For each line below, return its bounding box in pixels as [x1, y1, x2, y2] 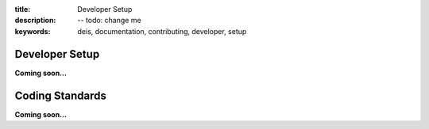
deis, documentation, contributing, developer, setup [77, 26, 247, 36]
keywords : [14, 26, 51, 36]
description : [14, 16, 56, 25]
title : [14, 5, 31, 13]
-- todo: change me [77, 16, 142, 25]
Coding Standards [14, 89, 106, 102]
